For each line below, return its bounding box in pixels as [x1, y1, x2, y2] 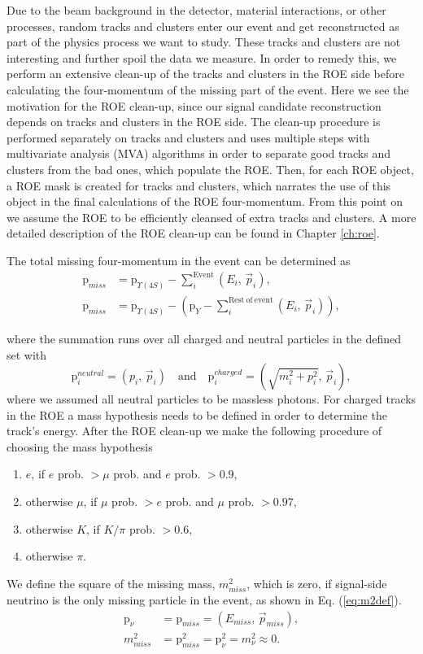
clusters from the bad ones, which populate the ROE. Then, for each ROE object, [7, 160, 414, 177]
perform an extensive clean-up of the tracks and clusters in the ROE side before [7, 65, 405, 82]
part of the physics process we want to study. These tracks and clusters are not [7, 33, 401, 50]
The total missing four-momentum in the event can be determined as [7, 251, 351, 268]
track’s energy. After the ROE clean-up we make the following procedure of [7, 422, 382, 439]
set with [7, 346, 47, 363]
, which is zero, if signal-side [246, 574, 387, 591]
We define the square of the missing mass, [7, 574, 216, 591]
